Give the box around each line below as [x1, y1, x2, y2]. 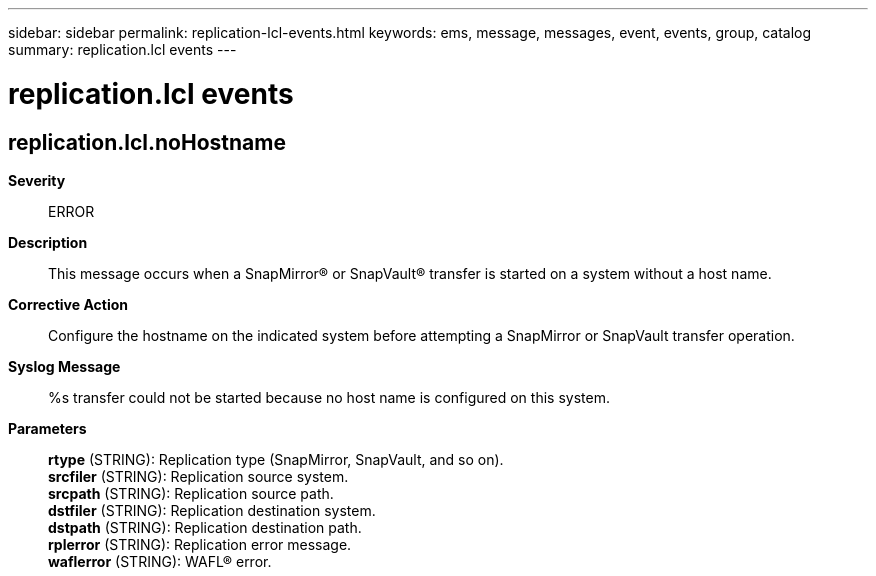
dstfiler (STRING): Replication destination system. [48, 501, 376, 519]
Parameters [8, 419, 87, 437]
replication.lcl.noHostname [8, 129, 286, 155]
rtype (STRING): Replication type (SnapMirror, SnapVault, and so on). [48, 450, 504, 468]
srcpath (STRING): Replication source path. [48, 484, 334, 502]
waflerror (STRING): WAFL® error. [48, 552, 272, 570]
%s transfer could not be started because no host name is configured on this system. [48, 388, 610, 406]
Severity [8, 171, 66, 189]
